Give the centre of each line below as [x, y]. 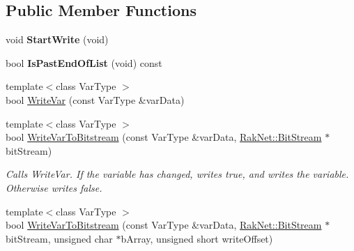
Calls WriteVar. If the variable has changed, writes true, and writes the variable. [177, 174]
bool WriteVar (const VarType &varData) [95, 99]
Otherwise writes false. [54, 187]
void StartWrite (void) [57, 39]
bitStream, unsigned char [59, 238]
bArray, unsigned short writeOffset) [197, 238]
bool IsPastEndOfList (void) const [84, 62]
